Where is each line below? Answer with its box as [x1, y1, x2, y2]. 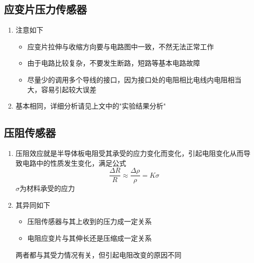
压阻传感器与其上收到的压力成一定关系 [27, 216, 152, 226]
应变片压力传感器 [4, 1, 87, 17]
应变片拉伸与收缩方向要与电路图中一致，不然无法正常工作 [27, 41, 214, 51]
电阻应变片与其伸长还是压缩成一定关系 [27, 233, 152, 243]
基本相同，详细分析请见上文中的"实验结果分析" [15, 101, 166, 111]
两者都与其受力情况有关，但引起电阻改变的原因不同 [15, 249, 181, 260]
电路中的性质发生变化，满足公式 [22, 157, 126, 168]
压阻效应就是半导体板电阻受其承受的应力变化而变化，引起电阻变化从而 [15, 148, 244, 158]
